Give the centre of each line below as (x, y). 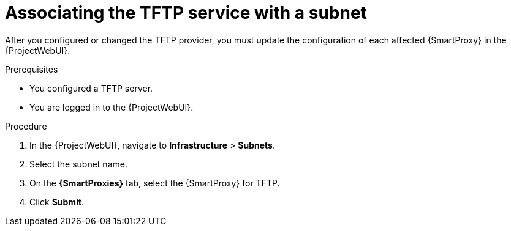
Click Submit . (57, 202)
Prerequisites (32, 69)
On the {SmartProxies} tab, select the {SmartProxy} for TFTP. (155, 183)
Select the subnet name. (78, 164)
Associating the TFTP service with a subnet (186, 13)
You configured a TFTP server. (91, 88)
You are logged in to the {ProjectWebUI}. (112, 107)
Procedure (26, 126)
